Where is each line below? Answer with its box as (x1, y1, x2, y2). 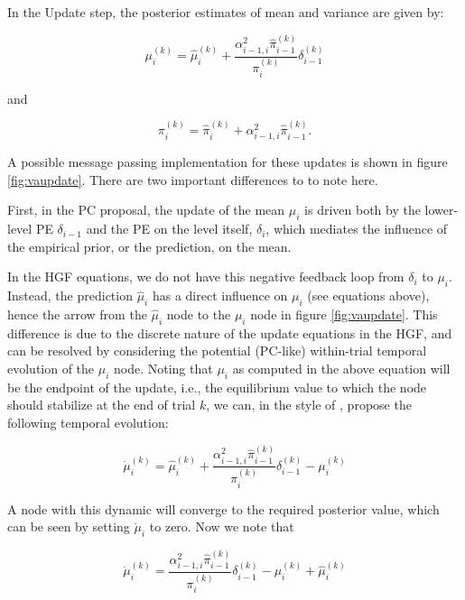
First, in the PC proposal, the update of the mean (7, 200, 285, 219)
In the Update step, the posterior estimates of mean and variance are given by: (7, 3, 444, 21)
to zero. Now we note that (149, 517, 294, 536)
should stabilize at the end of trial (7, 395, 196, 414)
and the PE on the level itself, (86, 219, 253, 238)
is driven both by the (304, 200, 421, 219)
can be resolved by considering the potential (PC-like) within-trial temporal (7, 341, 427, 360)
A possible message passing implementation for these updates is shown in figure (7, 152, 448, 171)
